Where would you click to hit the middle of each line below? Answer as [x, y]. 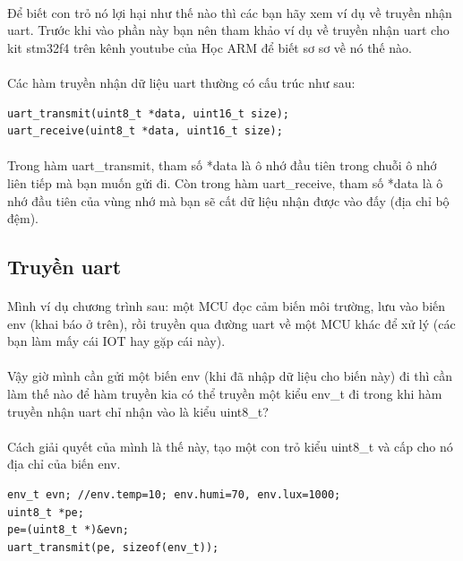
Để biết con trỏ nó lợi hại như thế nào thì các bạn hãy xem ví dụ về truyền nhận [230, 12]
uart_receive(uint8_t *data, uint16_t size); [145, 131]
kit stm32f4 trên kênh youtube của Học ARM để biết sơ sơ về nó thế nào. [210, 47]
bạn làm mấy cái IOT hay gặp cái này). [116, 341]
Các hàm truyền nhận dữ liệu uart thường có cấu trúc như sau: [181, 82]
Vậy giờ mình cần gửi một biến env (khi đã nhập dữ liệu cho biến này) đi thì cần [230, 376]
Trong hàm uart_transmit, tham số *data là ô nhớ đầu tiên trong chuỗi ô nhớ [222, 165]
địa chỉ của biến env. [64, 464]
